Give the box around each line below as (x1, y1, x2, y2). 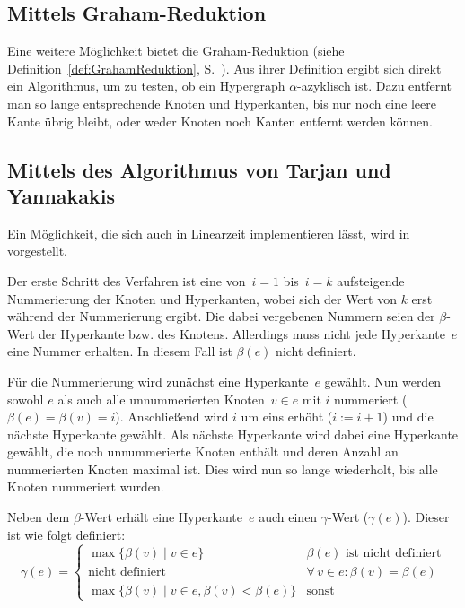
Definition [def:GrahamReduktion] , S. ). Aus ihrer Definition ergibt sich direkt (7, 58, 442, 77)
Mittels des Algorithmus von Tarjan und (7, 155, 391, 183)
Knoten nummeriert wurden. (7, 477, 164, 496)
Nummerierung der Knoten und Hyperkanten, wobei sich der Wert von (7, 289, 397, 308)
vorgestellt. (7, 241, 68, 260)
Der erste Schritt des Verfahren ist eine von (7, 271, 246, 290)
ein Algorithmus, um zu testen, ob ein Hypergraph (7, 76, 285, 95)
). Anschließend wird (115, 407, 229, 426)
